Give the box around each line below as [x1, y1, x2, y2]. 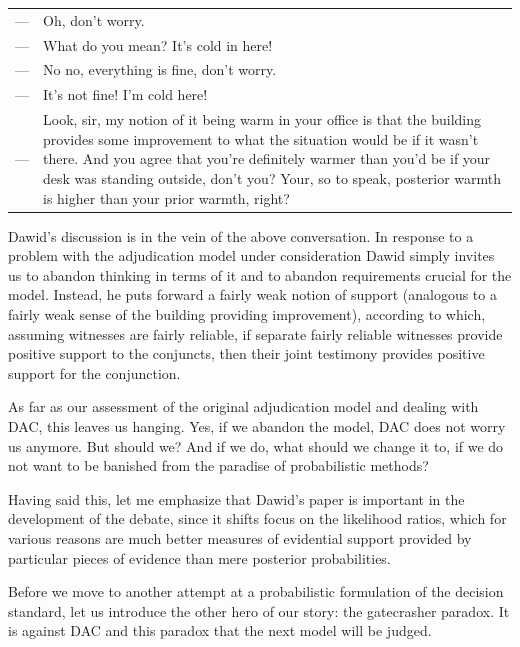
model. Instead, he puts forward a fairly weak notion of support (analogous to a [8, 284, 497, 305]
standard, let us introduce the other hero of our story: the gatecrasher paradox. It [8, 600, 510, 621]
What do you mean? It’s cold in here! [43, 34, 273, 55]
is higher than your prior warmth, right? [43, 187, 290, 208]
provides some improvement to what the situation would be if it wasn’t [43, 128, 479, 149]
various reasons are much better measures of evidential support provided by [8, 527, 472, 548]
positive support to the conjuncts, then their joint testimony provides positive [8, 343, 485, 364]
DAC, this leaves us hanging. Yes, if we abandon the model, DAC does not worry [8, 415, 506, 436]
